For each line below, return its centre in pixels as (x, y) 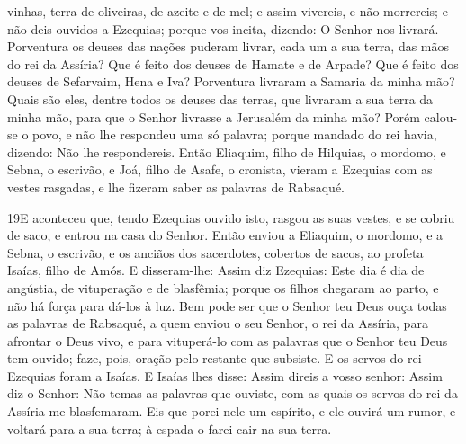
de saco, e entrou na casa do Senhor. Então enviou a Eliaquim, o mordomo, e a (225, 235)
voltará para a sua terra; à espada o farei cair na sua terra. (170, 428)
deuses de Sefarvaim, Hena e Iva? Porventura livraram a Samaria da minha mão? (231, 81)
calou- (441, 116)
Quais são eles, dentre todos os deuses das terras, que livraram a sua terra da (220, 98)
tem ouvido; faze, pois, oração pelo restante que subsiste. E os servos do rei (215, 358)
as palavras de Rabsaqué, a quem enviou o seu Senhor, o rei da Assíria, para (218, 323)
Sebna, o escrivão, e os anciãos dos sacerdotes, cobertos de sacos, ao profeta (215, 252)
